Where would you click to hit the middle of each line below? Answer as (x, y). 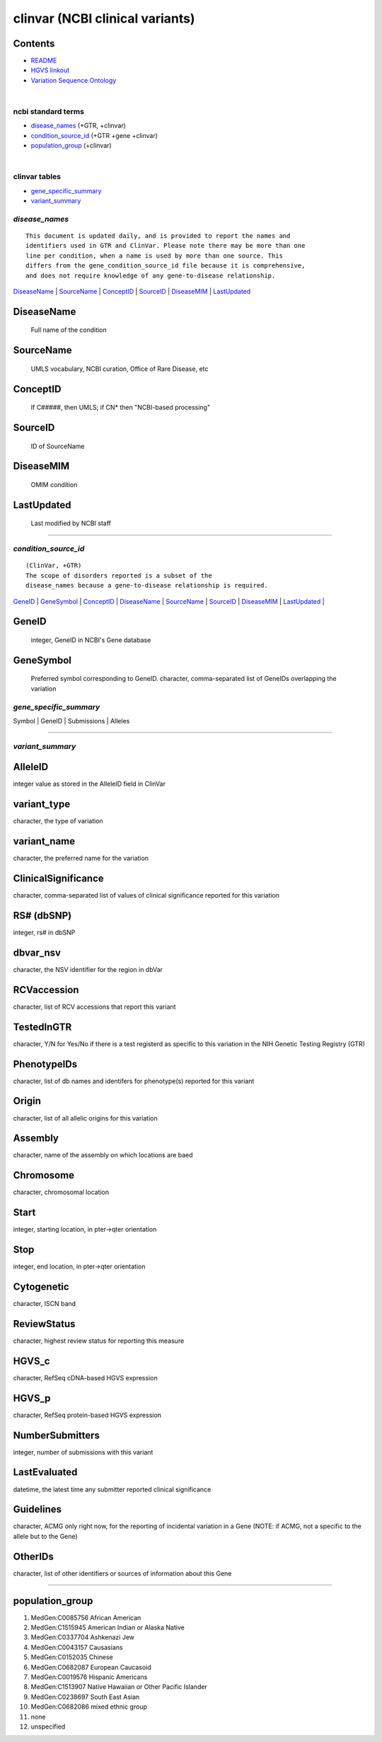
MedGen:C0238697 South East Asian (85, 1697)
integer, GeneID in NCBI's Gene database (91, 640)
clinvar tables (37, 177)
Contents (34, 44)
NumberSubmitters (57, 1435)
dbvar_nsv (37, 952)
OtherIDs (34, 1556)
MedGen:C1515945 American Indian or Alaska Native (108, 1627)
